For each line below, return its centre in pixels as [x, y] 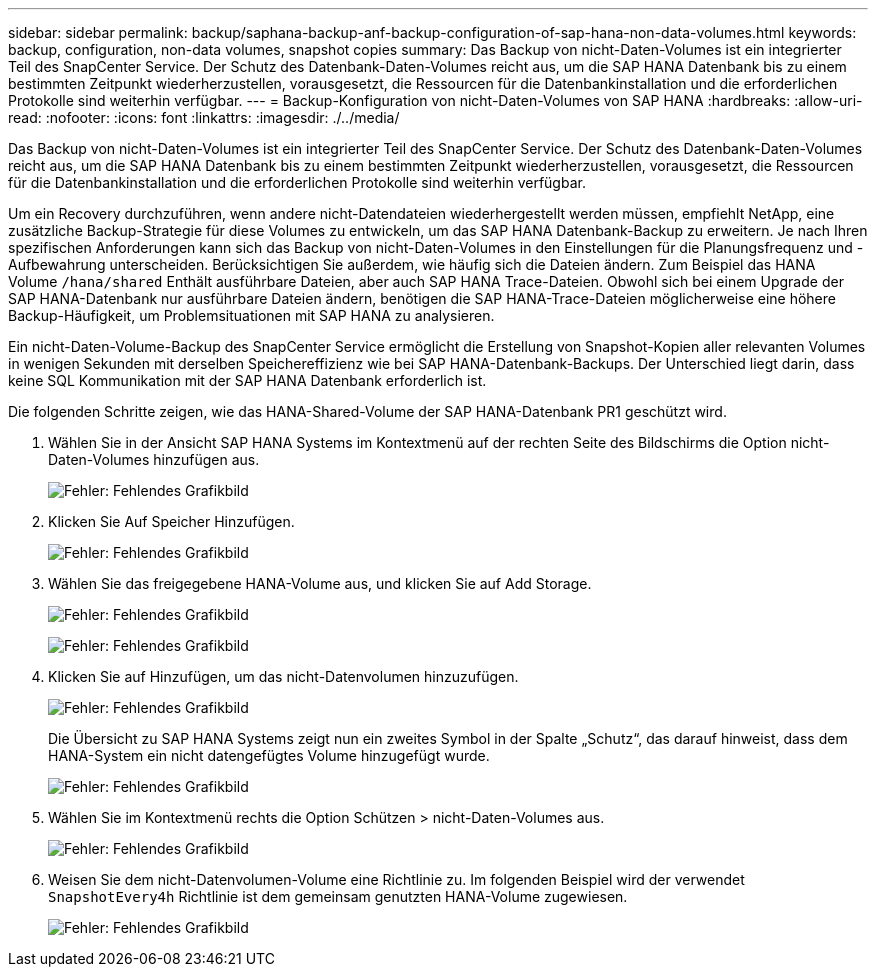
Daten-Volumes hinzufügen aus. [154, 459]
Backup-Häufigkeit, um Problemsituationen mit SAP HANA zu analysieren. [251, 315]
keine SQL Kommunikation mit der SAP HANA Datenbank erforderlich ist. [247, 380]
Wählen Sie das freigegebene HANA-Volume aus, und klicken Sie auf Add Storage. [320, 583]
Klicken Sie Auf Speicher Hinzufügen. [171, 521]
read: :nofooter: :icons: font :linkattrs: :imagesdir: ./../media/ [204, 117]
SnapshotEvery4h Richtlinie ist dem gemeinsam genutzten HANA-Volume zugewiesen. [338, 896]
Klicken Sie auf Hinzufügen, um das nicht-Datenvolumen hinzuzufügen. [283, 676]
